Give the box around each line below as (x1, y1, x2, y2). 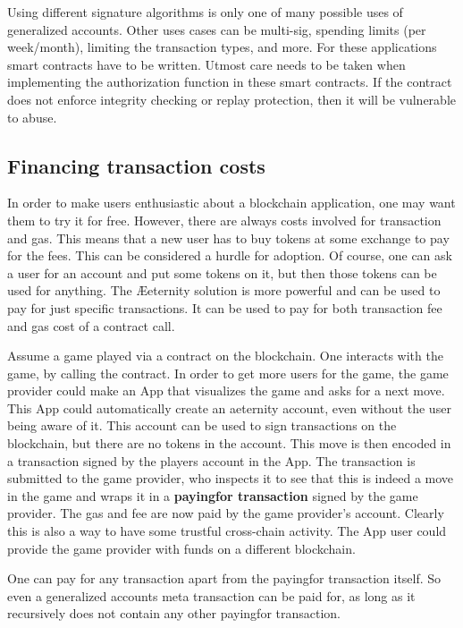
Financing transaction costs (7, 151, 265, 179)
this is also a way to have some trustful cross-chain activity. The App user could (7, 522, 447, 540)
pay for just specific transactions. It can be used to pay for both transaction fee (7, 298, 442, 317)
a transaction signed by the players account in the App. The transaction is (7, 451, 416, 470)
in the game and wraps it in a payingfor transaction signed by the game (7, 486, 418, 505)
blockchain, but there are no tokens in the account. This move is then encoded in (7, 434, 451, 453)
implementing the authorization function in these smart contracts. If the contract (7, 72, 452, 91)
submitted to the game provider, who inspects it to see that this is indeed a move (7, 469, 454, 488)
